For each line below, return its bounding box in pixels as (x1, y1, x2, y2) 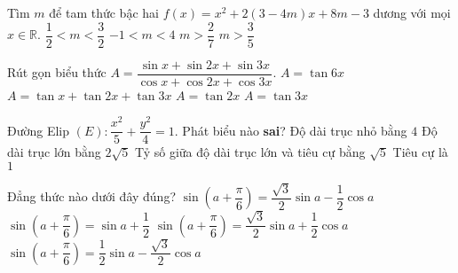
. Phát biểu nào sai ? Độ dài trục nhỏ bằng (174, 121, 407, 139)
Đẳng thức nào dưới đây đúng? (7, 187, 177, 206)
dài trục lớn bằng (7, 143, 101, 161)
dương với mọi (373, 4, 451, 21)
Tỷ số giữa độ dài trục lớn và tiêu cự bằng (134, 143, 366, 161)
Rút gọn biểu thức (7, 63, 107, 82)
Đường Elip (7, 121, 70, 139)
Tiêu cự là (392, 143, 448, 161)
